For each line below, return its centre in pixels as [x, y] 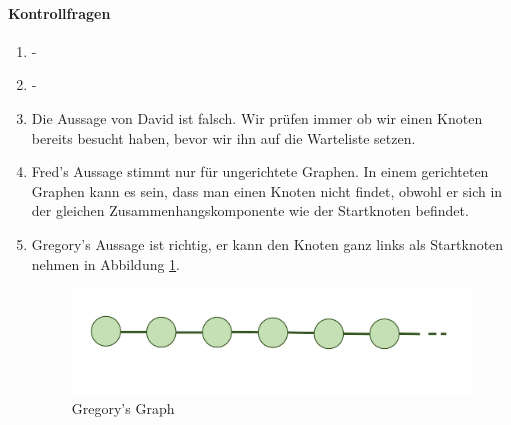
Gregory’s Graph [123, 408]
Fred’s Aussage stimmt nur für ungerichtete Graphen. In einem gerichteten [260, 171]
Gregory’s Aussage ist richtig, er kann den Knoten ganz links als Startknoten [267, 243]
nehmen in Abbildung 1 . [106, 263]
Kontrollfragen [59, 12]
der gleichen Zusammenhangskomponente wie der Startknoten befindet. [250, 210]
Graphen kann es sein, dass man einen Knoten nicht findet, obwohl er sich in [267, 190]
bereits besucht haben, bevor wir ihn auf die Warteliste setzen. [223, 137]
